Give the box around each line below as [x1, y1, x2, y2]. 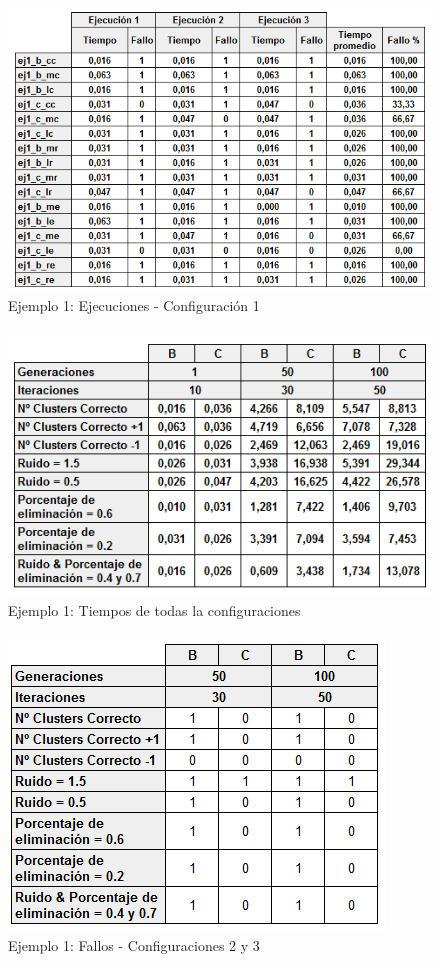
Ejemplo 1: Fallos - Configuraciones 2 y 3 [8, 934, 260, 955]
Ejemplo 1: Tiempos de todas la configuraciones [8, 599, 301, 620]
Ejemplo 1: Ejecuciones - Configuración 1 [8, 295, 260, 316]
